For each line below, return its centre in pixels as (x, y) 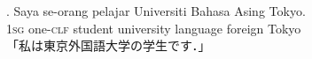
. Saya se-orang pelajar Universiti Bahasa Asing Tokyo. (156, 11)
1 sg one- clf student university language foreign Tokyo (154, 28)
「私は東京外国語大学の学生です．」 (109, 45)
